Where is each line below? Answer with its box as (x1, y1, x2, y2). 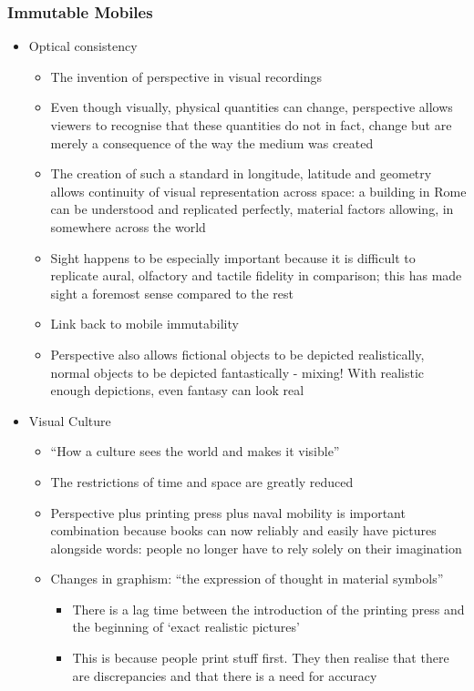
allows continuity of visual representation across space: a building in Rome (50, 181, 467, 200)
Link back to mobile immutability (50, 314, 239, 333)
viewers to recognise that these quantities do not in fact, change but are (50, 116, 452, 134)
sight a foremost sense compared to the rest (50, 283, 294, 302)
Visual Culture (28, 411, 111, 430)
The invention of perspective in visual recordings (50, 66, 323, 86)
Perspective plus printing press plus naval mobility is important (50, 503, 406, 522)
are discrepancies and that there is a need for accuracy (72, 666, 377, 685)
